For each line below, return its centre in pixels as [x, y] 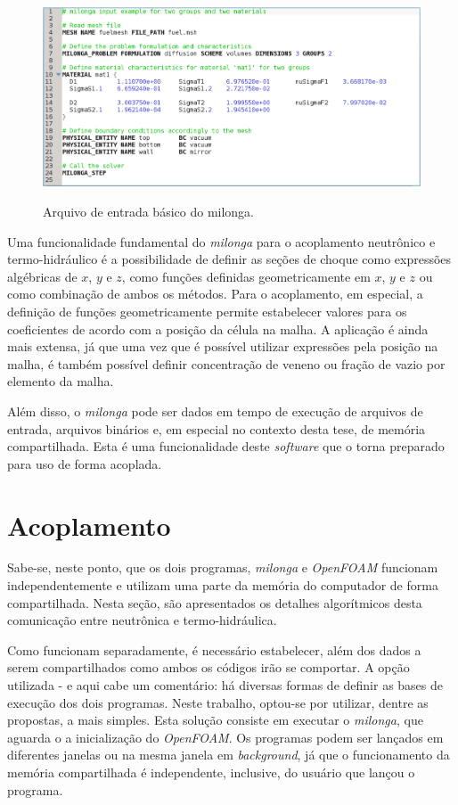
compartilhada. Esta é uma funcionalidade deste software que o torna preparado [226, 446]
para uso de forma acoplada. [85, 463]
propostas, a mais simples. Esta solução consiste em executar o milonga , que [215, 720]
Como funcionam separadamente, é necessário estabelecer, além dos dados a [214, 649]
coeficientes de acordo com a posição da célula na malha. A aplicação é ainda [218, 329]
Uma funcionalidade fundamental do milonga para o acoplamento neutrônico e [221, 241]
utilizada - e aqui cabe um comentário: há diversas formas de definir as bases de [225, 685]
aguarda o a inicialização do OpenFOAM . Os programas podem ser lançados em [225, 737]
